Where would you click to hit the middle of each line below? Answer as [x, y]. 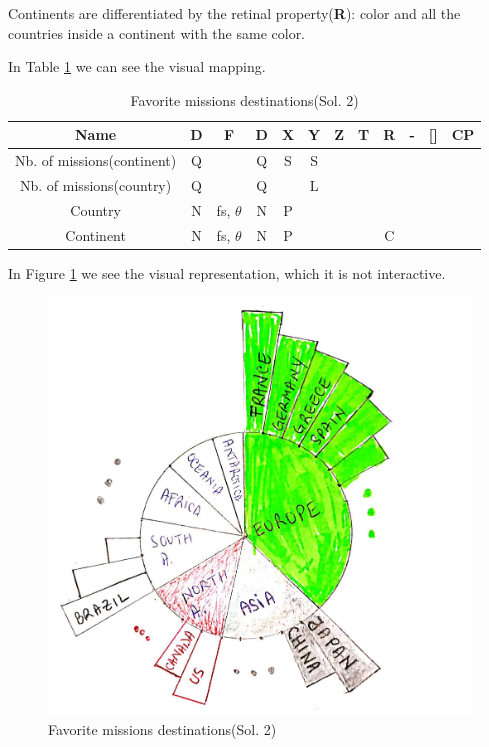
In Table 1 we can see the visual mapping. [137, 66]
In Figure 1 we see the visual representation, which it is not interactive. [227, 272]
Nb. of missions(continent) [96, 160]
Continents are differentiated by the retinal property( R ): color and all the [234, 13]
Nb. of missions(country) [96, 185]
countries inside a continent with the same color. [157, 32]
